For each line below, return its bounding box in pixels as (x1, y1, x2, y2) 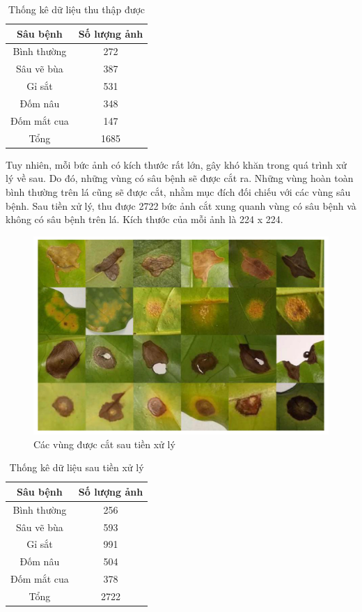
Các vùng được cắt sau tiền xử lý (33, 436, 175, 451)
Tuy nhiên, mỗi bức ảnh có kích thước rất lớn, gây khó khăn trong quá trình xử (6, 157, 347, 171)
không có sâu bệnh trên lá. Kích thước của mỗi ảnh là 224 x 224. (6, 212, 283, 227)
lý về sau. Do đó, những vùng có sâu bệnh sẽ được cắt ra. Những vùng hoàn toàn (6, 171, 354, 185)
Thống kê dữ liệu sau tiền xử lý (9, 460, 144, 475)
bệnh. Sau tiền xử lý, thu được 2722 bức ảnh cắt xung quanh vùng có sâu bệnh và (6, 198, 356, 213)
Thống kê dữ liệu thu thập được (8, 2, 145, 16)
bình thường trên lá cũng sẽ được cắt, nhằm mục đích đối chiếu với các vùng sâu (6, 184, 351, 199)
